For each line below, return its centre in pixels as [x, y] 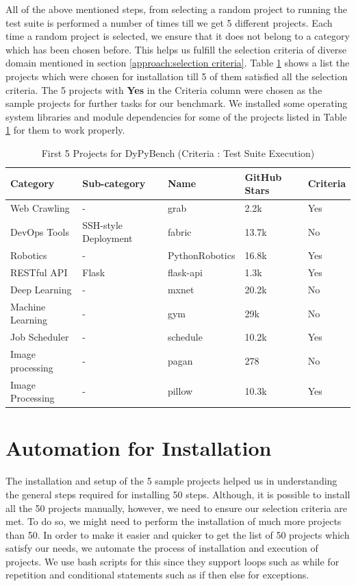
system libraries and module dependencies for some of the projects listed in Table [176, 116]
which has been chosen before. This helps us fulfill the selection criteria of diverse [176, 49]
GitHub [263, 176]
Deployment [107, 238]
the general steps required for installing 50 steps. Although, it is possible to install [178, 494]
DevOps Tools [40, 231]
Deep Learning [41, 289]
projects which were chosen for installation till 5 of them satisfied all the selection [177, 76]
